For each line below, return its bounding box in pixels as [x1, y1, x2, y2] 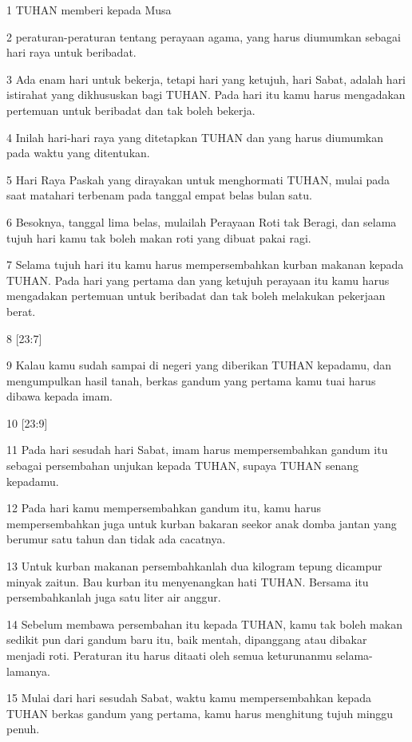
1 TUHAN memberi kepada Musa [6, 2, 172, 18]
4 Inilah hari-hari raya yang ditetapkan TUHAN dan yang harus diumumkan [6, 128, 384, 145]
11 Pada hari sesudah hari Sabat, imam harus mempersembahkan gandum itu [6, 441, 388, 458]
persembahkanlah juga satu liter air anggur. [6, 589, 221, 606]
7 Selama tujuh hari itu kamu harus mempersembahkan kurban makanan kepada [6, 256, 404, 273]
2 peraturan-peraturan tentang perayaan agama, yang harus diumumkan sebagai [6, 28, 401, 45]
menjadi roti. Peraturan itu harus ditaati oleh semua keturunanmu [6, 647, 333, 663]
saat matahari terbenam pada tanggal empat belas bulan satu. [6, 187, 312, 203]
